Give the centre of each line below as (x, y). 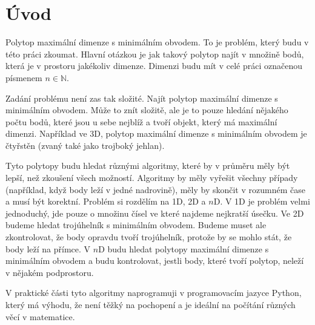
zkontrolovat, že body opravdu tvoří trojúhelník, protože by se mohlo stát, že (149, 237)
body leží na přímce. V (48, 248)
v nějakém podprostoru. (50, 272)
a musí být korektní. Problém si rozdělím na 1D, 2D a (106, 201)
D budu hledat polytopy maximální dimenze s (184, 248)
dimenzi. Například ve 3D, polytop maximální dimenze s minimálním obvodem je (156, 133)
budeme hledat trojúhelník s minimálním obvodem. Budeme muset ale (136, 225)
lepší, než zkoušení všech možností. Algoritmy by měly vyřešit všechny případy (152, 178)
